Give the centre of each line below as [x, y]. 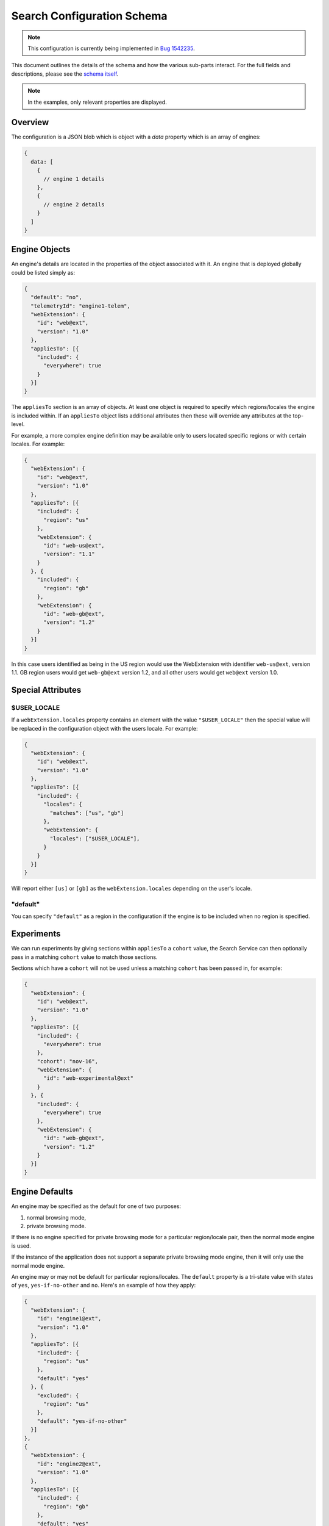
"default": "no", [56, 297]
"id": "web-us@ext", [74, 545]
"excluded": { [58, 1395]
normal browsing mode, [56, 1217]
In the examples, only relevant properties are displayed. [97, 102]
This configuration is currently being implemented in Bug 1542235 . [111, 48]
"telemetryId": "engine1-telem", [80, 306]
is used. [21, 1246]
